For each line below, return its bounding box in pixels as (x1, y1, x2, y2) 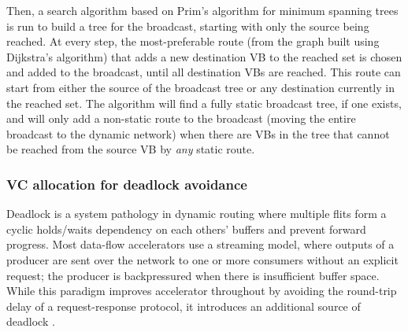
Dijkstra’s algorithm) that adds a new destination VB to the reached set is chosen (6, 48, 402, 65)
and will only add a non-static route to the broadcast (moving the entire (6, 110, 356, 127)
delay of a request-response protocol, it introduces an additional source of (6, 297, 361, 314)
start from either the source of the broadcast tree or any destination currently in (6, 79, 395, 95)
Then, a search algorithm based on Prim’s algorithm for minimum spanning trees (6, 2, 399, 18)
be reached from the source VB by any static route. (6, 141, 255, 157)
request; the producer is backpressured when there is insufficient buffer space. (6, 267, 380, 283)
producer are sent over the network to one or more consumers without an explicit (6, 251, 399, 267)
